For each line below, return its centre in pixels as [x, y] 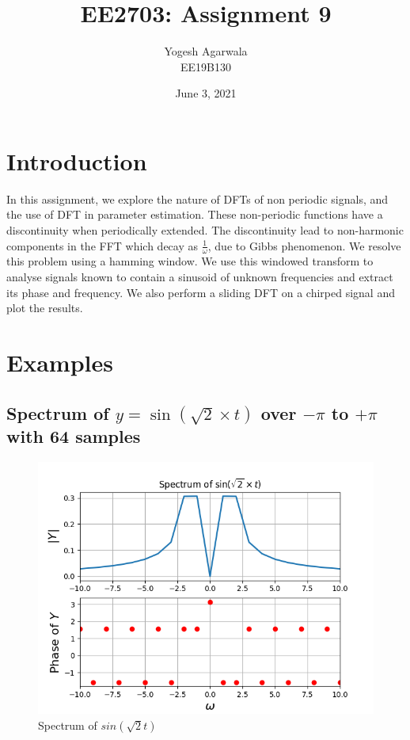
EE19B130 [206, 66]
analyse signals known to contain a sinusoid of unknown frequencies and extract [200, 277]
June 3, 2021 [206, 93]
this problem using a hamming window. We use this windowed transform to [190, 261]
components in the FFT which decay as [102, 245]
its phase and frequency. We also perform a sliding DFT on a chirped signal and [201, 292]
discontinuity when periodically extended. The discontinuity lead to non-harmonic [205, 230]
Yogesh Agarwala [206, 51]
